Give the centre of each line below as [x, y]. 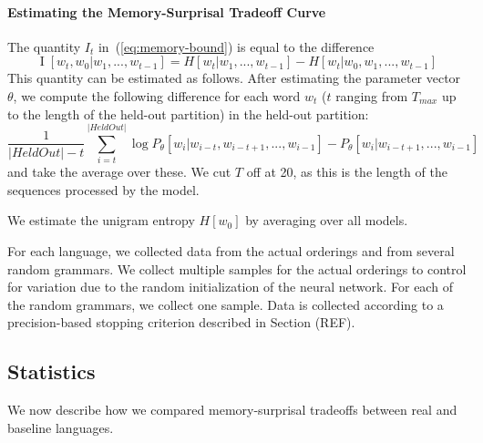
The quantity [44, 46]
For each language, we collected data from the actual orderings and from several [231, 251]
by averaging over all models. [327, 220]
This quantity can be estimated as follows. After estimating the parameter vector [234, 78]
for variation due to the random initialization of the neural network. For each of [230, 287]
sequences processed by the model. [103, 189]
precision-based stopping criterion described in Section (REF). [181, 322]
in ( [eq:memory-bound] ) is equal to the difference [236, 46]
